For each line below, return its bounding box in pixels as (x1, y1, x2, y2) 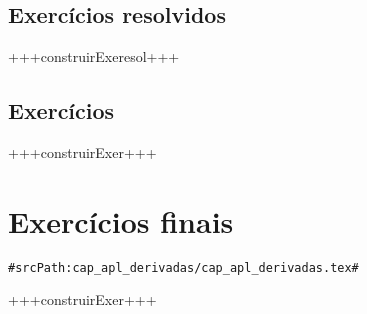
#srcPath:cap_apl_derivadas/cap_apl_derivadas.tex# (8, 260, 359, 275)
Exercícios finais (8, 200, 234, 241)
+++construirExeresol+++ (8, 46, 180, 67)
